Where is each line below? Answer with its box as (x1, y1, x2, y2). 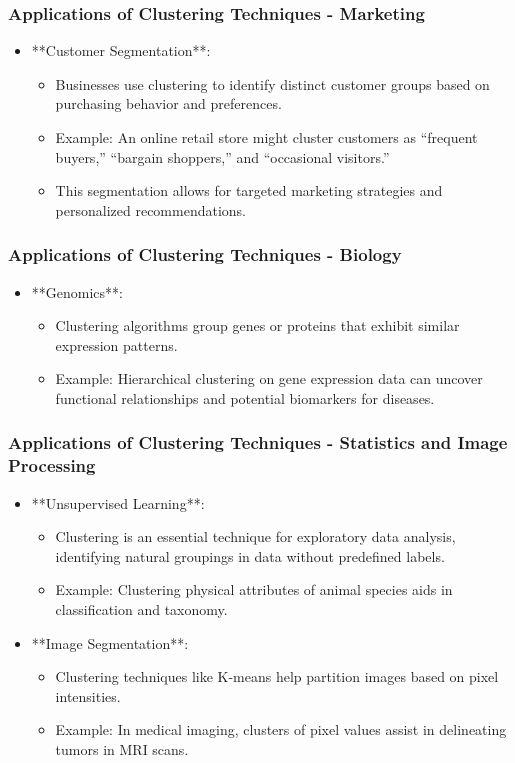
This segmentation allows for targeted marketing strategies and (55, 180, 443, 201)
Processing (8, 453, 96, 478)
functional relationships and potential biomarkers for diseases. (55, 387, 435, 408)
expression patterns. (55, 334, 178, 355)
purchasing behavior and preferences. (55, 93, 282, 114)
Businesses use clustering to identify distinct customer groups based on (55, 73, 490, 94)
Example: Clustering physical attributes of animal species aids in (55, 579, 453, 600)
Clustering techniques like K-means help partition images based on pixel (55, 666, 499, 687)
